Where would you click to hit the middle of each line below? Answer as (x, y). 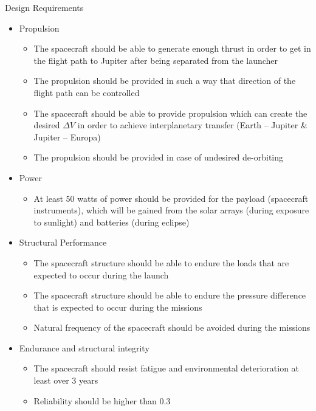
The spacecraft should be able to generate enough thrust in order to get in (172, 48)
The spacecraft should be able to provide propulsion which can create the (170, 113)
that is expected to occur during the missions (118, 307)
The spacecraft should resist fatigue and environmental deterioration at (167, 368)
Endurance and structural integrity (84, 347)
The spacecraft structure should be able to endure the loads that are (161, 262)
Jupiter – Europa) (67, 136)
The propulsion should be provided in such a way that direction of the (165, 81)
